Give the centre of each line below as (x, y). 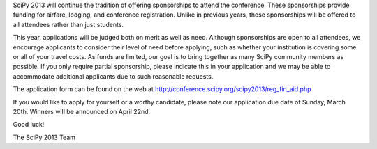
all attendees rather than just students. (68, 24)
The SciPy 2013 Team (44, 137)
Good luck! (29, 125)
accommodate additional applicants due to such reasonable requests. (113, 76)
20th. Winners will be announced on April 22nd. (82, 111)
